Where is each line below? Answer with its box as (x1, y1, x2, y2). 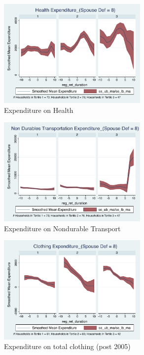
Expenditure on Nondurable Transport (4, 223, 121, 233)
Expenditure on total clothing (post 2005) (4, 341, 131, 352)
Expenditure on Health (4, 105, 73, 115)
